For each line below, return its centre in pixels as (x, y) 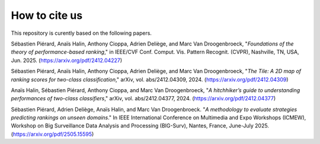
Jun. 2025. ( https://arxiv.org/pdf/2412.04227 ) (67, 60)
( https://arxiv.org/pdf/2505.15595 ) (52, 134)
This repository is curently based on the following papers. (81, 33)
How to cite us (47, 15)
